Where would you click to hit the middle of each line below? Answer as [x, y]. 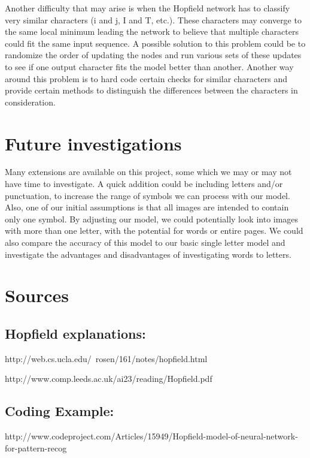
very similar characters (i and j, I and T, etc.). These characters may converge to [153, 19]
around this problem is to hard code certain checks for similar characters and [146, 78]
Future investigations [93, 143]
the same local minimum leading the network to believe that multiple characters [152, 31]
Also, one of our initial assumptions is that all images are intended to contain [147, 207]
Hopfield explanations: [75, 333]
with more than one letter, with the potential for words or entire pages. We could [154, 230]
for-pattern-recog [36, 448]
